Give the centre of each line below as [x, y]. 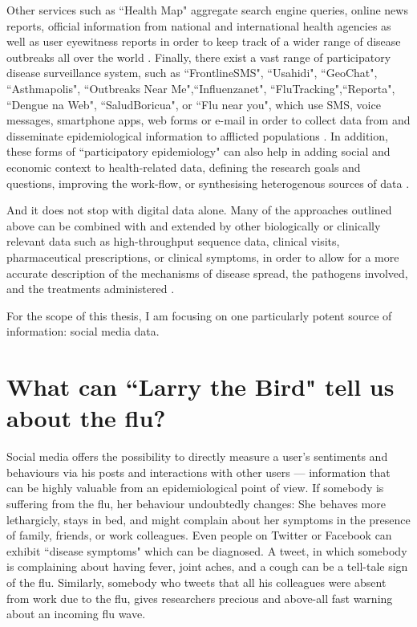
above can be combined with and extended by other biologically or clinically [194, 225]
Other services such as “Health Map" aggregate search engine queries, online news [207, 10]
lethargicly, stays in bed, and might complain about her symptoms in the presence [208, 519]
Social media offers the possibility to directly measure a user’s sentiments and [197, 456]
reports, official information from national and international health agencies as [199, 25]
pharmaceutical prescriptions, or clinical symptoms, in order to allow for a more [203, 256]
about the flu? [86, 418]
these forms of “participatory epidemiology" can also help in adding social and [198, 151]
